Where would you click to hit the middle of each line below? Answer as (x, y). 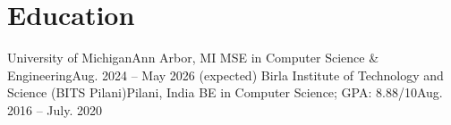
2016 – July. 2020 (55, 109)
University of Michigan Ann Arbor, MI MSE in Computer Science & (193, 58)
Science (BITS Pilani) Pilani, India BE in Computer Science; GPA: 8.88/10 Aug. (225, 92)
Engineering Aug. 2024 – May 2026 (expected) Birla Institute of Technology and (225, 75)
